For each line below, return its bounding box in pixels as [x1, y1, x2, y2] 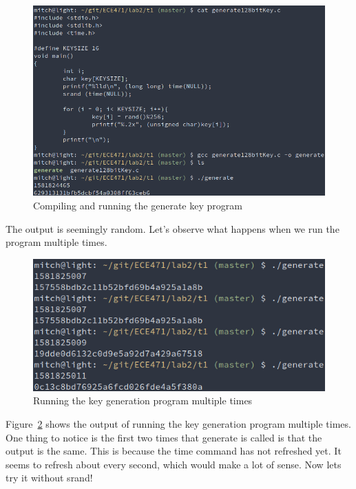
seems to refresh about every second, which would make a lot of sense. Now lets [6, 457, 342, 471]
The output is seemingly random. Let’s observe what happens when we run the [6, 221, 339, 236]
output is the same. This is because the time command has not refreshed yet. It [6, 444, 342, 458]
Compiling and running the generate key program [33, 198, 242, 212]
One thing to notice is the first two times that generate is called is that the [6, 430, 322, 444]
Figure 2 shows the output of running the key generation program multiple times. [6, 416, 351, 430]
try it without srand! [6, 470, 93, 485]
